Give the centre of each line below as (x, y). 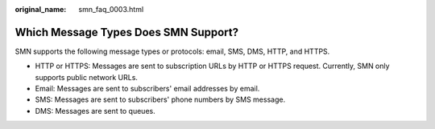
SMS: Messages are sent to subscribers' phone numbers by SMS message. (160, 99)
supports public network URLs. (87, 77)
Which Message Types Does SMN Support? (127, 32)
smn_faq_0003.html (111, 9)
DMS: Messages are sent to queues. (95, 111)
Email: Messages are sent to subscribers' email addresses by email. (147, 89)
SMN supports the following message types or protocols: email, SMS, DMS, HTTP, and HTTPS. (172, 51)
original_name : (41, 9)
